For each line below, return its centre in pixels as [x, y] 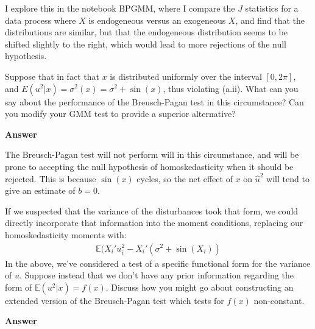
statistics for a [272, 8]
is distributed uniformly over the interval [186, 76]
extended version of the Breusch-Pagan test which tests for [115, 300]
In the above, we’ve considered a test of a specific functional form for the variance [158, 263]
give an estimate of [40, 190]
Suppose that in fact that [52, 76]
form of [19, 287]
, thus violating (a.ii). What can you [231, 88]
